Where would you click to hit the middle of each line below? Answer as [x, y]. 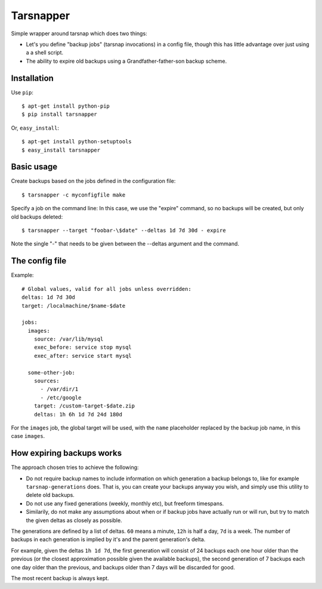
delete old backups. [50, 495]
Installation [32, 78]
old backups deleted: [37, 217]
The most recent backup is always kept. [60, 578]
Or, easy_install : [35, 128]
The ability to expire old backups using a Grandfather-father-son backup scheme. [126, 61]
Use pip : [22, 92]
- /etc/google [61, 398]
